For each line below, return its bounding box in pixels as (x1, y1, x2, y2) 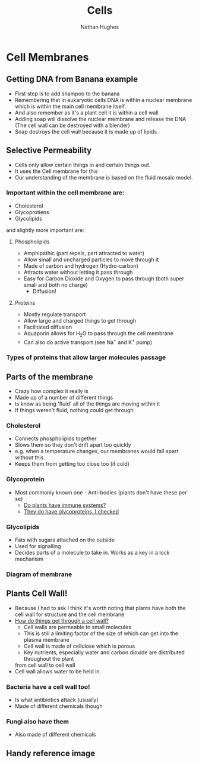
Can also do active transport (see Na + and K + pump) (23, 338, 153, 346)
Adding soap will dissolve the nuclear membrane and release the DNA (14, 115, 187, 122)
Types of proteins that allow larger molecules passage (6, 353, 166, 361)
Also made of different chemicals (14, 731, 96, 738)
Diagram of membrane (6, 570, 72, 579)
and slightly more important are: (6, 226, 84, 233)
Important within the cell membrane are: (6, 188, 125, 197)
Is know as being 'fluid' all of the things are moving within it (14, 400, 160, 407)
